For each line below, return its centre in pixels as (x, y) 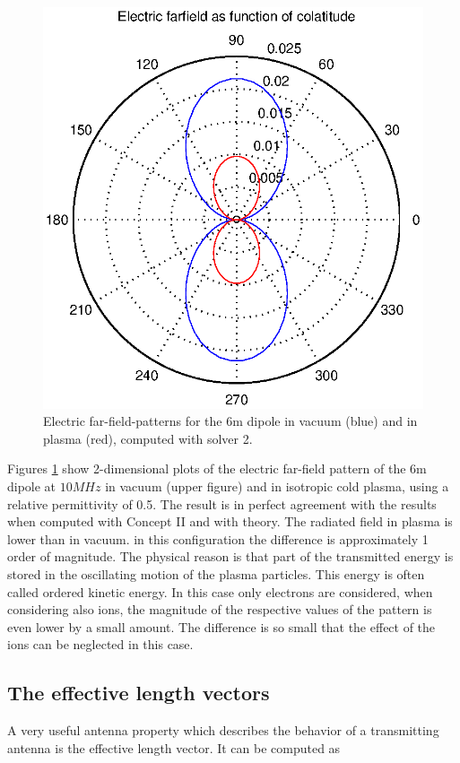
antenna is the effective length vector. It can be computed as (174, 747)
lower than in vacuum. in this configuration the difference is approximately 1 (218, 538)
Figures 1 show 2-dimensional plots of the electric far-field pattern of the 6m (217, 468)
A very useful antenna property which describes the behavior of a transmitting (223, 730)
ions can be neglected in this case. (100, 644)
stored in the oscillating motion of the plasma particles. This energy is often (216, 574)
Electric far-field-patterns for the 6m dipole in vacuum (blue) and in (230, 421)
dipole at (32, 486)
